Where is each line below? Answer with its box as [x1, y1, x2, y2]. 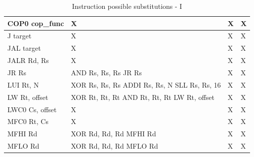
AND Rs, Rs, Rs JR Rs [71, 67, 142, 77]
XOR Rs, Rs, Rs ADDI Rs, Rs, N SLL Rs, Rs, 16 [71, 79, 221, 90]
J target [7, 31, 32, 41]
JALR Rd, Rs [7, 55, 49, 65]
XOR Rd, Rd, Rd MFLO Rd [71, 141, 158, 151]
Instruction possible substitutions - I [72, 1, 182, 11]
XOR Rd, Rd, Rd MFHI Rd [71, 128, 156, 139]
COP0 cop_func [7, 18, 64, 28]
